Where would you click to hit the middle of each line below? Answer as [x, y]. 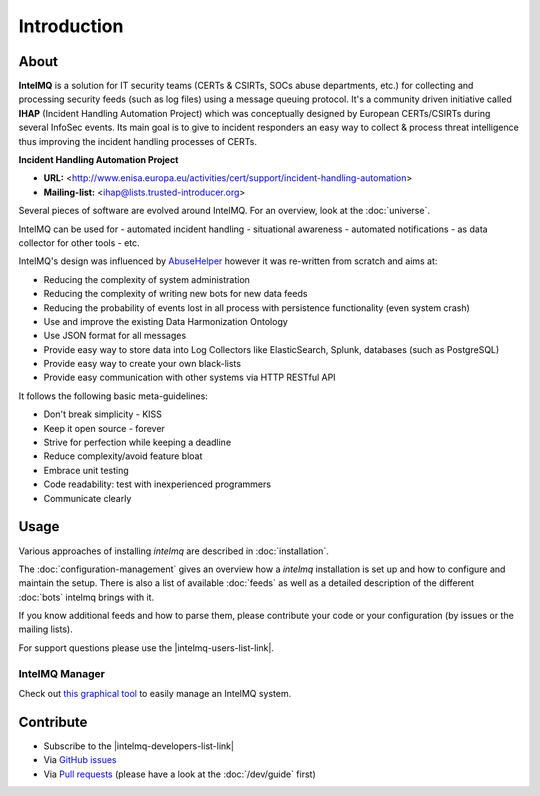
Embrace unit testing [86, 470]
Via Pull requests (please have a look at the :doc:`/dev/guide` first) [179, 774]
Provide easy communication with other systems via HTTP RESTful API [189, 377]
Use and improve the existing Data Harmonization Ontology [166, 321]
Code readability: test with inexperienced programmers [157, 484]
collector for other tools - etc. [79, 242]
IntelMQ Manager [61, 673]
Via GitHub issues [80, 760]
